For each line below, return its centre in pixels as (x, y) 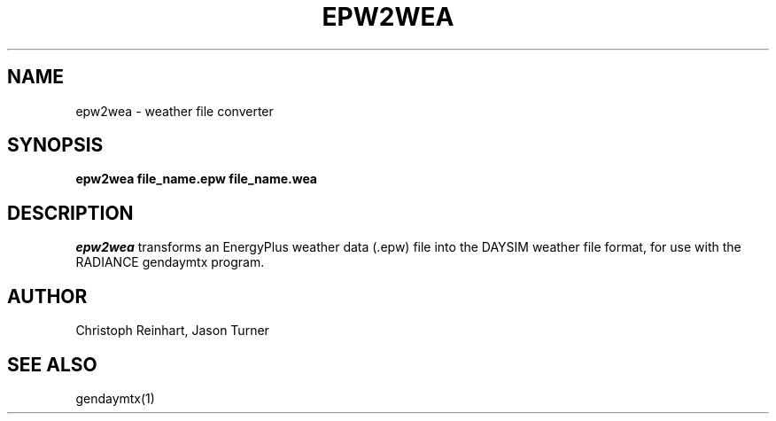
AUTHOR (47, 296)
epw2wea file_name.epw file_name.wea (196, 179)
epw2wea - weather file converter (175, 111)
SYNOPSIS (55, 145)
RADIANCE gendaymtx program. (170, 262)
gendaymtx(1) (115, 398)
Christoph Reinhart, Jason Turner (172, 331)
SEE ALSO (52, 364)
